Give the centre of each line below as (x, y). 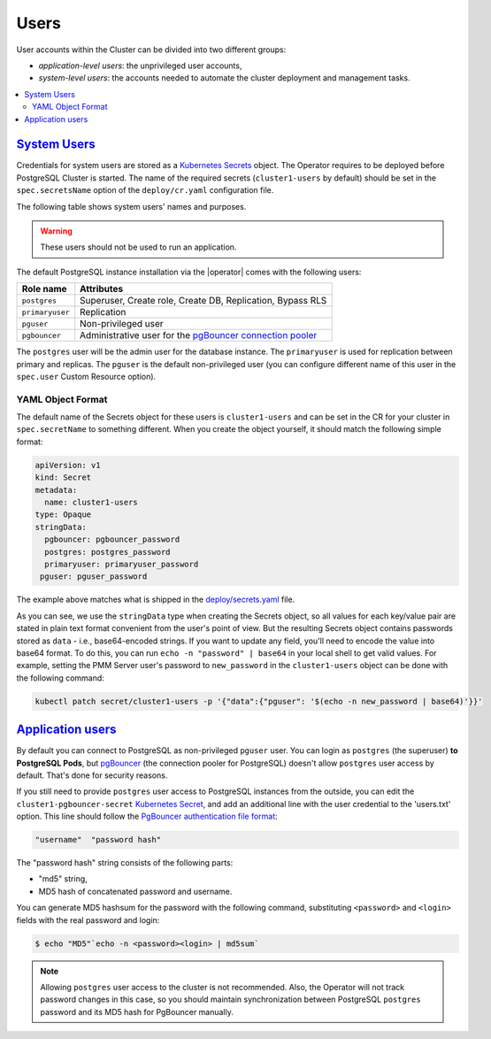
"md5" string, (63, 879)
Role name (44, 289)
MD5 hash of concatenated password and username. (135, 891)
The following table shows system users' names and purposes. (131, 206)
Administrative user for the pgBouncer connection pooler (199, 335)
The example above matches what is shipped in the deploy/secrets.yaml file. (156, 600)
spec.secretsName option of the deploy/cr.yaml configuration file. (145, 190)
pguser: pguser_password (94, 577)
